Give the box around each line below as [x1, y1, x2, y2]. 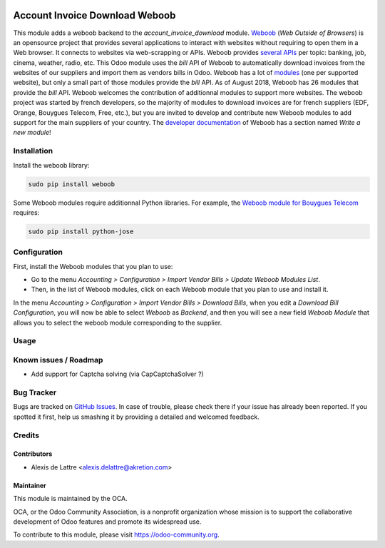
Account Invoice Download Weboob [13, 9, 176, 21]
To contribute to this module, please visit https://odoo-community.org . [13, 530, 220, 539]
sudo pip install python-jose [28, 227, 134, 235]
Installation [13, 146, 53, 156]
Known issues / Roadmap [13, 355, 103, 365]
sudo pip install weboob [28, 180, 115, 188]
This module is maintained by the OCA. [13, 494, 128, 503]
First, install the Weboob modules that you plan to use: [13, 262, 173, 270]
